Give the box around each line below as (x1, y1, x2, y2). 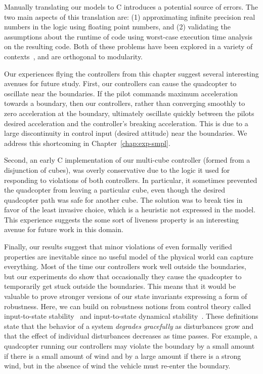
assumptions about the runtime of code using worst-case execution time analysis (4, 31, 253, 42)
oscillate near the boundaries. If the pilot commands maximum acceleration (4, 88, 238, 98)
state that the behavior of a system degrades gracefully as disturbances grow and (4, 320, 254, 331)
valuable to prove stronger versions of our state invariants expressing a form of (4, 291, 247, 302)
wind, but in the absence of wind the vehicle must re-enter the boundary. (4, 360, 231, 371)
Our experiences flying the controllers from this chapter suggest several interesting (4, 68, 259, 79)
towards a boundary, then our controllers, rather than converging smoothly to (4, 98, 245, 108)
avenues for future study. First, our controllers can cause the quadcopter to (4, 78, 237, 89)
